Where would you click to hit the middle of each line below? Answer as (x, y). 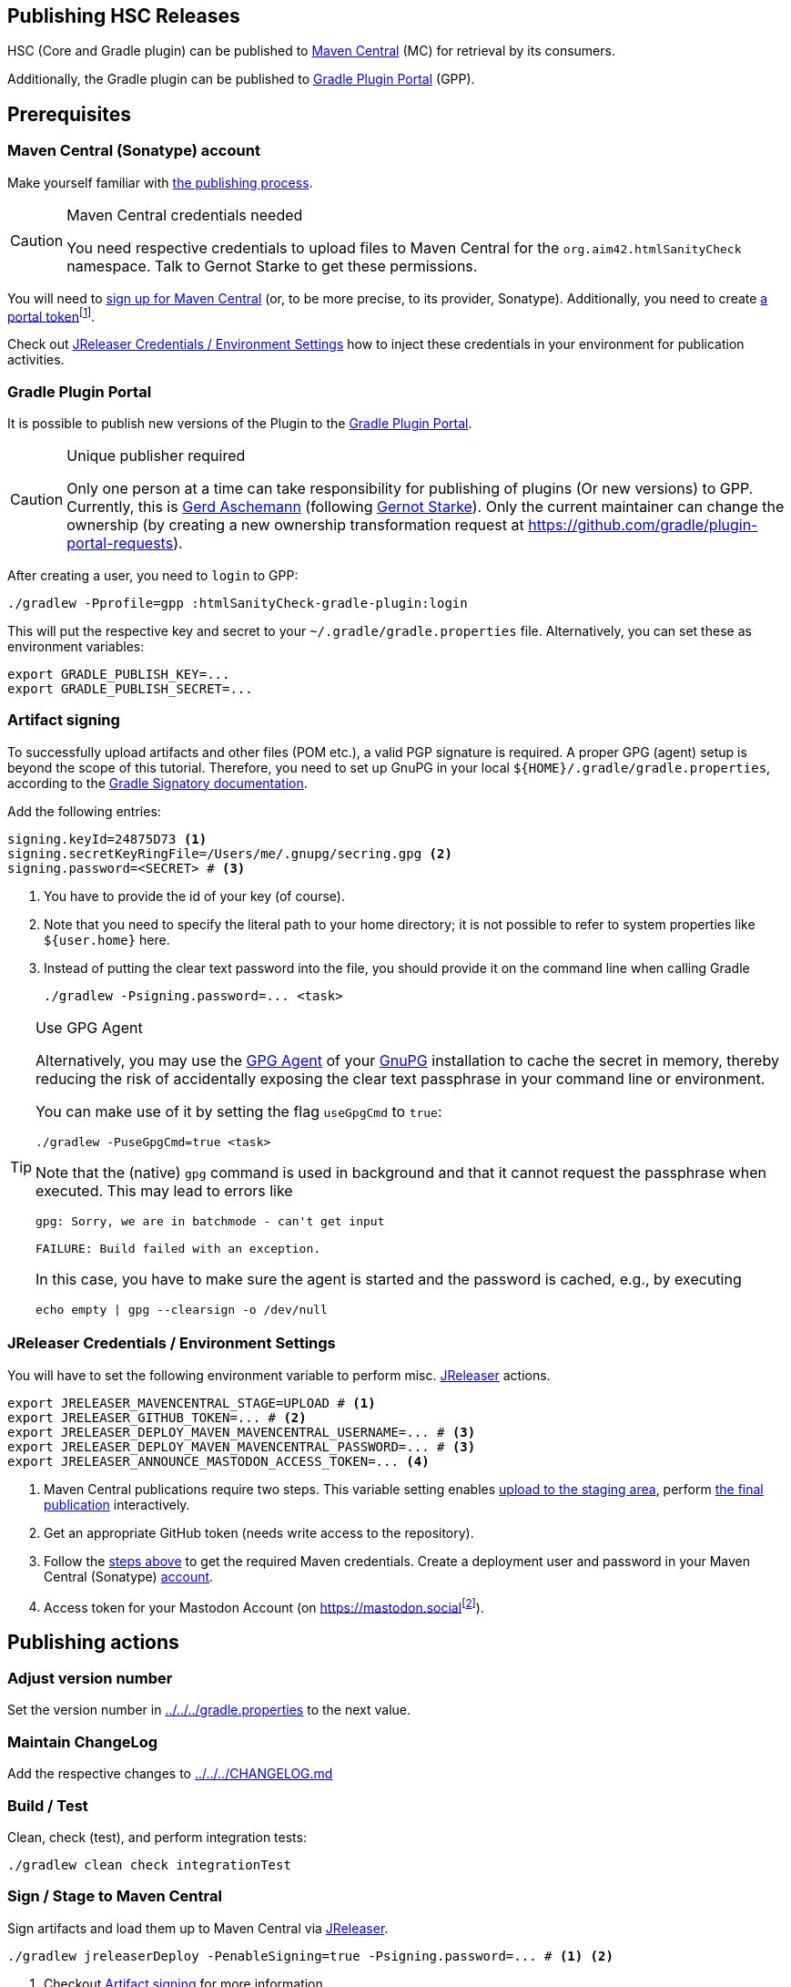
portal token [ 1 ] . (51, 315)
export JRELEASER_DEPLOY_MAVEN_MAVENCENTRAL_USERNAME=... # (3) (242, 1432)
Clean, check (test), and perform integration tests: (157, 1837)
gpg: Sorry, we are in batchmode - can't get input (210, 1221)
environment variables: (76, 647)
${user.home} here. (107, 939)
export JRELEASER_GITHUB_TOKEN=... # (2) (157, 1417)
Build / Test (48, 1805)
